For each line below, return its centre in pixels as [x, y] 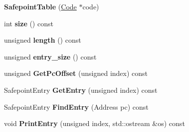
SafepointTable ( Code [40, 6]
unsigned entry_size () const [50, 56]
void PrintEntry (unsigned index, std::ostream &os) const [94, 123]
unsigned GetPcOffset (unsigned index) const [76, 73]
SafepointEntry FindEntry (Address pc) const [76, 106]
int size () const [29, 23]
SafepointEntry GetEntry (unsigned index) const [81, 90]
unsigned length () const [43, 40]
